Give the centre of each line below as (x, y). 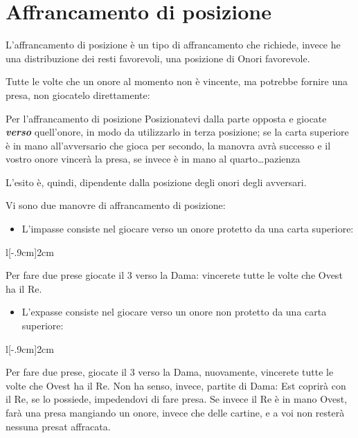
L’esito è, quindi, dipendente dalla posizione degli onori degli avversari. (156, 182)
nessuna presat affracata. (58, 426)
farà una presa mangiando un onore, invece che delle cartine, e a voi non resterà (175, 412)
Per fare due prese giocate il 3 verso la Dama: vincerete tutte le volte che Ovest (174, 275)
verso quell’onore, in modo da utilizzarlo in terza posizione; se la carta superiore (177, 132)
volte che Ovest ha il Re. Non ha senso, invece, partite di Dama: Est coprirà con (176, 385)
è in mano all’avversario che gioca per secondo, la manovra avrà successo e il (168, 145)
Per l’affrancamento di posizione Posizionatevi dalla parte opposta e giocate (166, 118)
